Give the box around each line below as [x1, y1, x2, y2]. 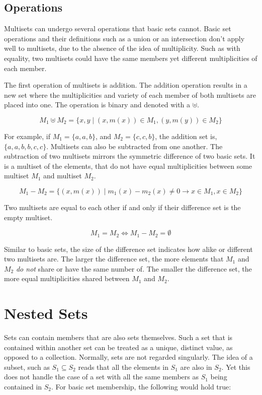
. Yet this [221, 361, 250, 372]
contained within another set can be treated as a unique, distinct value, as [4, 342, 233, 352]
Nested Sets [4, 303, 88, 323]
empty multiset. [4, 212, 53, 222]
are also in [180, 361, 212, 372]
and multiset [43, 170, 82, 181]
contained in [4, 381, 42, 392]
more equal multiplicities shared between [4, 273, 130, 284]
